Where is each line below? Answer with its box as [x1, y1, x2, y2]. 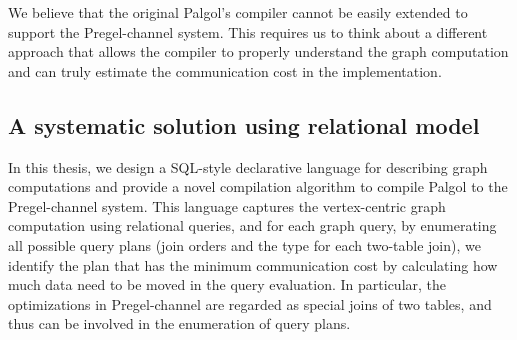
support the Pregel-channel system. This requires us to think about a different [8, 21, 488, 42]
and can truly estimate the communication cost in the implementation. [8, 60, 442, 81]
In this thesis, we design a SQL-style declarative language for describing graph [8, 156, 488, 177]
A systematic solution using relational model [8, 109, 480, 140]
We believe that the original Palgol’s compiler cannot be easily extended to [8, 2, 468, 22]
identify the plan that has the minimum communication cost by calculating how [8, 254, 498, 275]
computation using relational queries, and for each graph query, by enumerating [8, 215, 497, 236]
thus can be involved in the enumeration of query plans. [8, 313, 351, 334]
